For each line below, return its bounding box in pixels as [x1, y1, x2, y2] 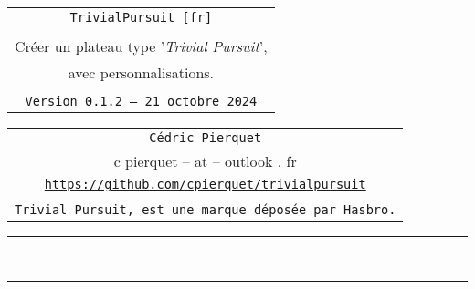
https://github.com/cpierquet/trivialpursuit [44, 177, 366, 191]
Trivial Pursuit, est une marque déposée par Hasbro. [15, 202, 396, 217]
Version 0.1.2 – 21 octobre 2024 [25, 94, 258, 108]
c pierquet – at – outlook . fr [113, 150, 297, 171]
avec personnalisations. [68, 62, 215, 83]
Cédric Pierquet [149, 130, 262, 145]
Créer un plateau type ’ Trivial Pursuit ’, [15, 36, 268, 57]
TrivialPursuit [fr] [69, 10, 213, 25]
